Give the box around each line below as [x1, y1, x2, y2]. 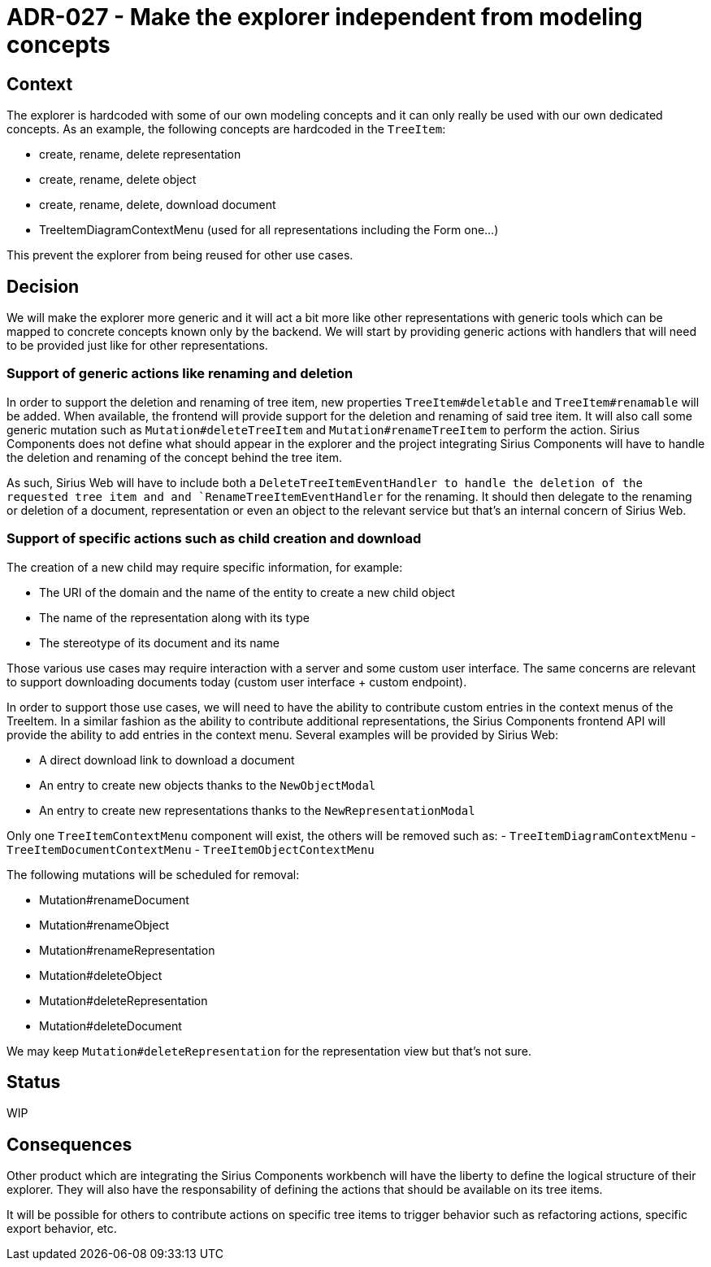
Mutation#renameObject [39, 917, 170, 932]
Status [7, 1071, 61, 1092]
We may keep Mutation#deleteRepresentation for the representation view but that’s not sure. [7, 1043, 531, 1058]
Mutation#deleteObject [39, 968, 163, 982]
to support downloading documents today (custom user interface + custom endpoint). [7, 674, 467, 689]
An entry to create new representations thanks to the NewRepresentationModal [39, 803, 475, 817]
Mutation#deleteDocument [39, 1018, 182, 1033]
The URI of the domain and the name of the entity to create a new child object [39, 585, 455, 599]
